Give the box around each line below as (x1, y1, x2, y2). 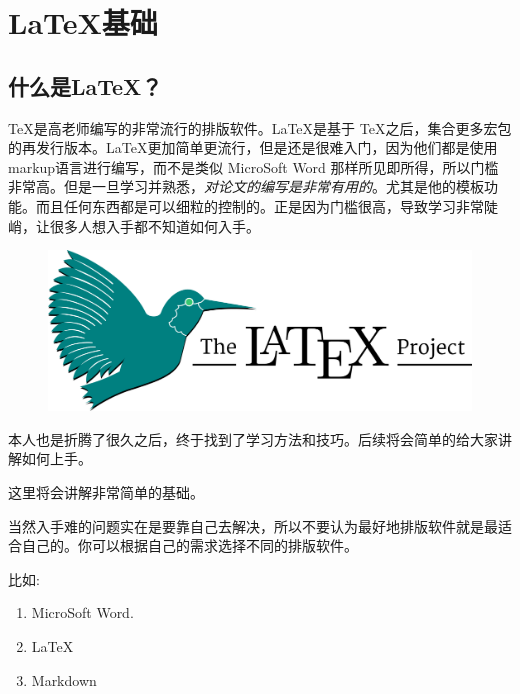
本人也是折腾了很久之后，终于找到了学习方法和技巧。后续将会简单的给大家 (8, 428, 498, 449)
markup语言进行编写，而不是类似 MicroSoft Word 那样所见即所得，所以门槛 (8, 156, 499, 177)
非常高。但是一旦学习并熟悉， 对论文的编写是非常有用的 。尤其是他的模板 (8, 176, 484, 197)
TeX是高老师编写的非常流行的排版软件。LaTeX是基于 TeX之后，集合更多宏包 (8, 117, 512, 138)
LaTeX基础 (8, 2, 158, 43)
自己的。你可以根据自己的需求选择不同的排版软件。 (21, 535, 358, 556)
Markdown (31, 669, 97, 690)
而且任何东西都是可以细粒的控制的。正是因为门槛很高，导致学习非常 (35, 195, 484, 216)
